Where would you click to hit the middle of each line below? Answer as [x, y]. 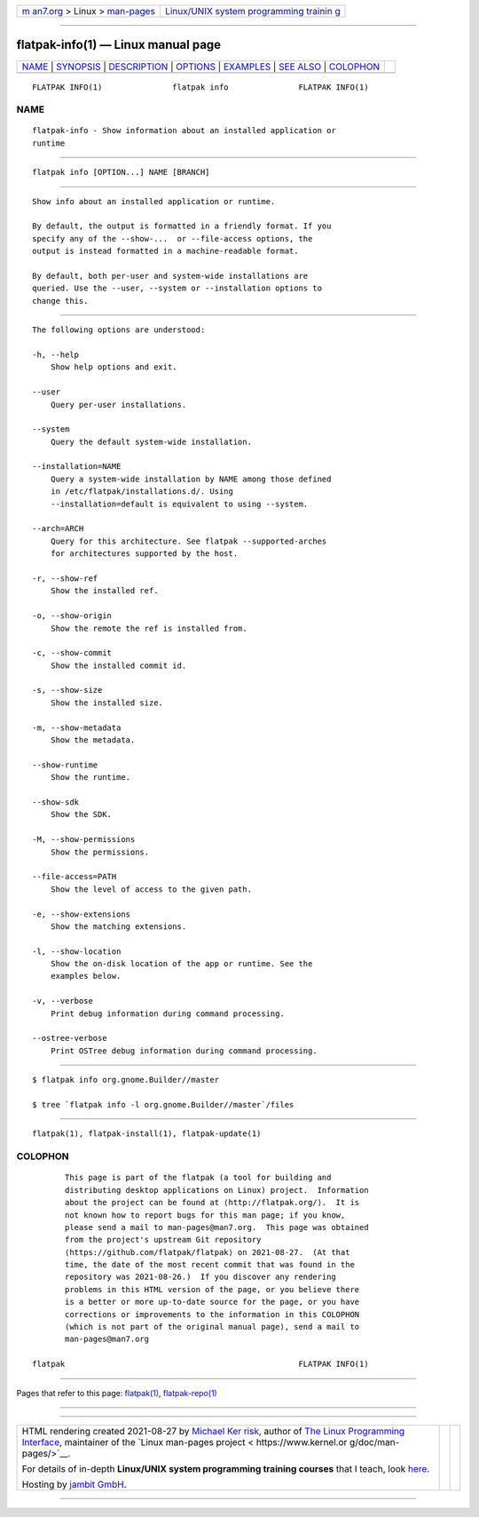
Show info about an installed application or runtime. [154, 201]
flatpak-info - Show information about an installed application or [184, 131]
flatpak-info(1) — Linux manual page [119, 45]
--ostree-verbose [70, 1038]
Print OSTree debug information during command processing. [184, 1051]
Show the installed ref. [104, 591]
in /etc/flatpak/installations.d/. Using [142, 492]
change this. [60, 301]
